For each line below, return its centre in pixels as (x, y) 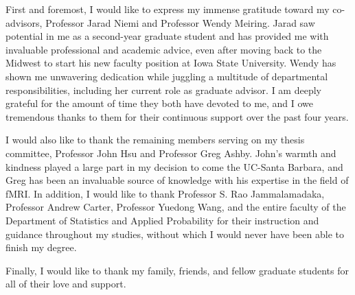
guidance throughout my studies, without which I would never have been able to (175, 234)
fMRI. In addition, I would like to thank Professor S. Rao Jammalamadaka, (165, 193)
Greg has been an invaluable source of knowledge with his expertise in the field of (177, 180)
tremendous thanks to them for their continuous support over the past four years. (177, 116)
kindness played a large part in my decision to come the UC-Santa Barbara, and (174, 166)
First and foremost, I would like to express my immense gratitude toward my (168, 9)
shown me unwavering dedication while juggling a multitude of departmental (167, 76)
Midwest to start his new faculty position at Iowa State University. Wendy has (171, 63)
